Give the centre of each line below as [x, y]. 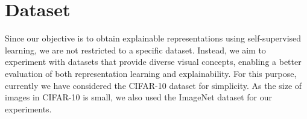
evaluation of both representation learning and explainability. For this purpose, [151, 73]
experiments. [28, 108]
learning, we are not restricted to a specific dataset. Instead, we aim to [135, 50]
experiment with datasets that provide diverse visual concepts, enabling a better [153, 62]
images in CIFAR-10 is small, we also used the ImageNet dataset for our [139, 97]
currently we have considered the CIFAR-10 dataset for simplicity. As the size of [153, 85]
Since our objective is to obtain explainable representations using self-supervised [153, 38]
